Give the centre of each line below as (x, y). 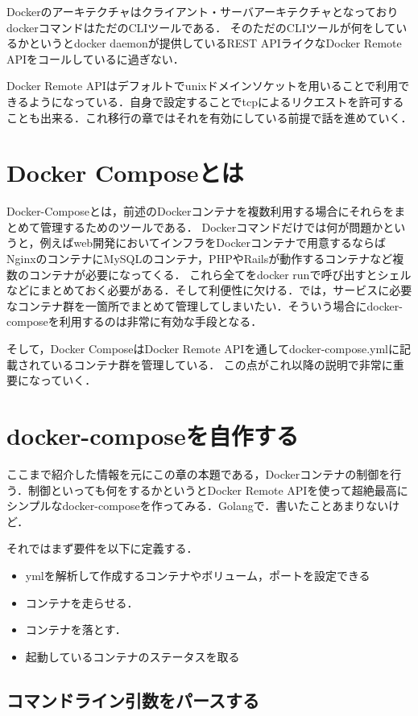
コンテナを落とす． (76, 630)
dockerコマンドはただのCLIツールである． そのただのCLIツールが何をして (201, 27)
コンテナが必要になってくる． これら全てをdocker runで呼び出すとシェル (220, 274)
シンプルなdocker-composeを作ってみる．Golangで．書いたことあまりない (198, 506)
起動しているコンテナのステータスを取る (132, 656)
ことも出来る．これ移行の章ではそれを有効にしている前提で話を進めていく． (209, 117)
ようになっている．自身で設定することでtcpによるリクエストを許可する (216, 101)
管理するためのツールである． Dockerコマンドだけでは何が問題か (211, 226)
